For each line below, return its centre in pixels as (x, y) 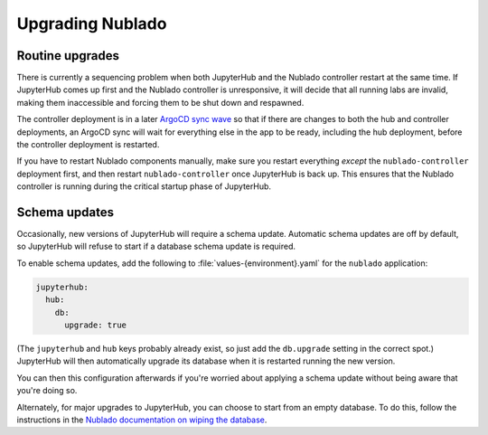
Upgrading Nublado (92, 24)
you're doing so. (47, 391)
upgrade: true (95, 325)
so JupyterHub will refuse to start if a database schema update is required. (156, 246)
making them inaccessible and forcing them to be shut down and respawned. (160, 102)
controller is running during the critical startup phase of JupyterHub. (144, 186)
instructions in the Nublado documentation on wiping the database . (142, 420)
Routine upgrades (68, 56)
